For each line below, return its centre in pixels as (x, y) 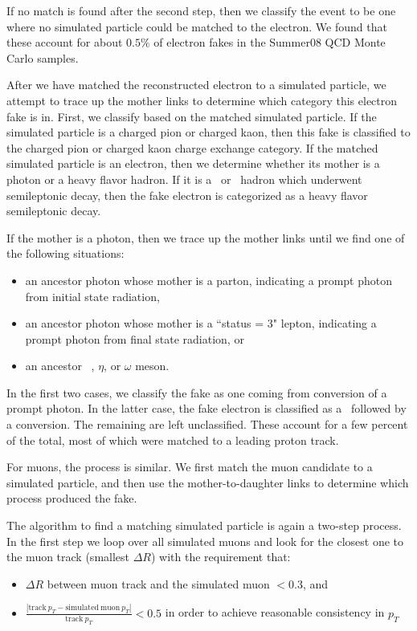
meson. (152, 366)
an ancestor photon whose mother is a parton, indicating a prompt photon (208, 280)
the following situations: (65, 253)
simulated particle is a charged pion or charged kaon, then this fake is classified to (208, 132)
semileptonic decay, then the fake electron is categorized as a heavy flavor (187, 195)
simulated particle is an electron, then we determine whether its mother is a (193, 163)
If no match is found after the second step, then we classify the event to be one (201, 10)
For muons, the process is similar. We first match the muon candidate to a (190, 467)
